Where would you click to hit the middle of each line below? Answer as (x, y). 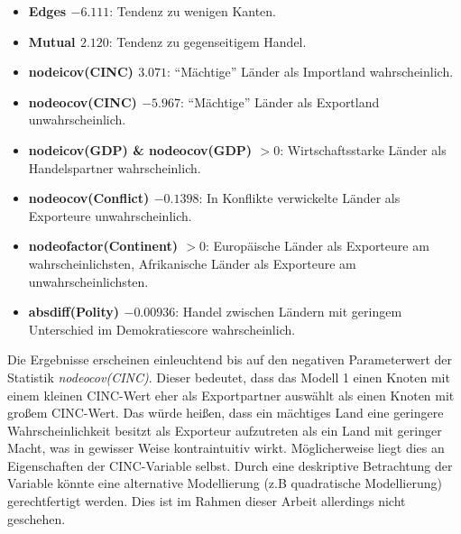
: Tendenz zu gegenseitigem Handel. (207, 41)
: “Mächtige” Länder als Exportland (280, 101)
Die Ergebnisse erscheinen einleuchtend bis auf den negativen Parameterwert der (230, 359)
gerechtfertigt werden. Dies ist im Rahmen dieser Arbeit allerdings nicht (207, 501)
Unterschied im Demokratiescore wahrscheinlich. (162, 329)
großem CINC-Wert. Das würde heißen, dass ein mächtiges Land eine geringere (226, 413)
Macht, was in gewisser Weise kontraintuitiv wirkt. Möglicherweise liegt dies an (226, 448)
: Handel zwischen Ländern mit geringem (289, 312)
